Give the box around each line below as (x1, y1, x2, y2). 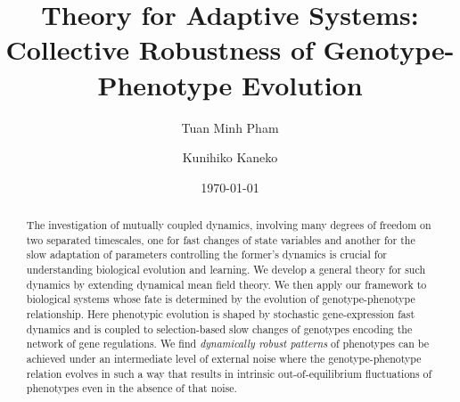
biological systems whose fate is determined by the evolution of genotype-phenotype (26, 291, 415, 307)
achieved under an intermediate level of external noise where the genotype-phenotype (26, 350, 422, 365)
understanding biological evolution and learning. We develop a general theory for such (26, 262, 426, 277)
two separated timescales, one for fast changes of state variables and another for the (26, 232, 415, 247)
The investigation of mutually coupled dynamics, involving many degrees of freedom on (26, 217, 431, 233)
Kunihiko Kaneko (182, 148, 278, 167)
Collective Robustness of (5, 31, 314, 68)
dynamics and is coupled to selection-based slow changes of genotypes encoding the (26, 321, 413, 336)
